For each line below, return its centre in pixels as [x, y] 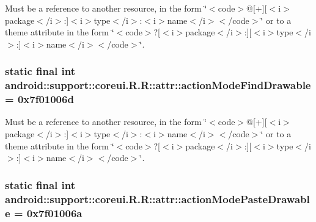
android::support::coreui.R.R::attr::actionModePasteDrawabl [157, 199]
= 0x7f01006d [39, 99]
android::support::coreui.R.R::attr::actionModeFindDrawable [158, 85]
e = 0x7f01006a [44, 213]
